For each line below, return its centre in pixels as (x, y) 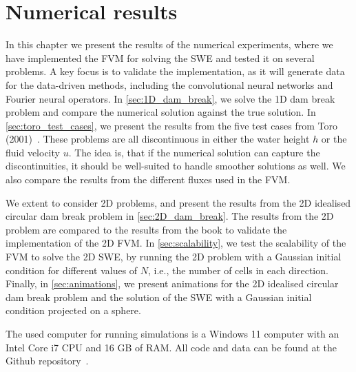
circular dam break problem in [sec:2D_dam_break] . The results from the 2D (170, 216)
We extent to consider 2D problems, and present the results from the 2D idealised (178, 202)
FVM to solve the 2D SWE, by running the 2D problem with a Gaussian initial (174, 257)
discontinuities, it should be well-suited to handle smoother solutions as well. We (176, 166)
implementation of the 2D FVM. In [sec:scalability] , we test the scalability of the (176, 243)
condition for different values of (72, 270)
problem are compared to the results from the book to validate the (146, 229)
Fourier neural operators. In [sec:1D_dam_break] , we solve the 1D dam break (170, 98)
